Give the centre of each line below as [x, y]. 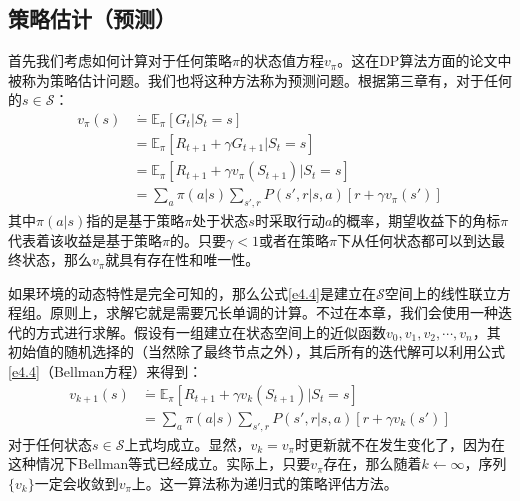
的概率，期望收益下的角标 [416, 219]
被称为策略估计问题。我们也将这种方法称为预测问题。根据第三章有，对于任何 [260, 79]
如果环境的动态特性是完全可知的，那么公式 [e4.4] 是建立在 [192, 292]
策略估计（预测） [92, 18]
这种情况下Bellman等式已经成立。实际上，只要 [159, 463]
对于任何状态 [50, 443]
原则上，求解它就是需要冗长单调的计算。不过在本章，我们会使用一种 [273, 312]
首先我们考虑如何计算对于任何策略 [120, 60]
